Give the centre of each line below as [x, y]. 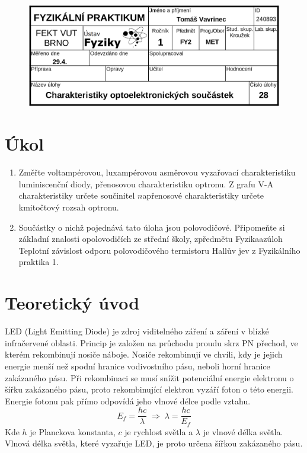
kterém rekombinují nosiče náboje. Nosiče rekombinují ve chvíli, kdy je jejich [144, 354]
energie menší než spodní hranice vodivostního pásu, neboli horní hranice [137, 366]
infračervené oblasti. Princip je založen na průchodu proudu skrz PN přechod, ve [151, 342]
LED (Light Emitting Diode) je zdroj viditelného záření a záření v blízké [137, 331]
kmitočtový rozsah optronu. [69, 207]
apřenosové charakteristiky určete [203, 195]
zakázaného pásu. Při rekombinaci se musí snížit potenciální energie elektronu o [149, 377]
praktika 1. [39, 262]
